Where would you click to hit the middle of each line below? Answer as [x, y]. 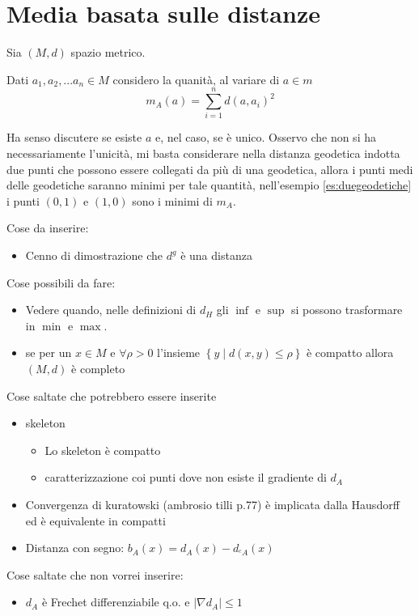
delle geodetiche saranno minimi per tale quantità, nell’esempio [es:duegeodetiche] [209, 185]
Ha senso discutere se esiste [74, 137]
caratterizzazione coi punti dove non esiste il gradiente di [186, 477]
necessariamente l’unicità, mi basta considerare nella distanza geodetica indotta [203, 153]
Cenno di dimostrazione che [94, 255]
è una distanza [216, 255]
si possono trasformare [347, 310]
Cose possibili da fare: [61, 282]
